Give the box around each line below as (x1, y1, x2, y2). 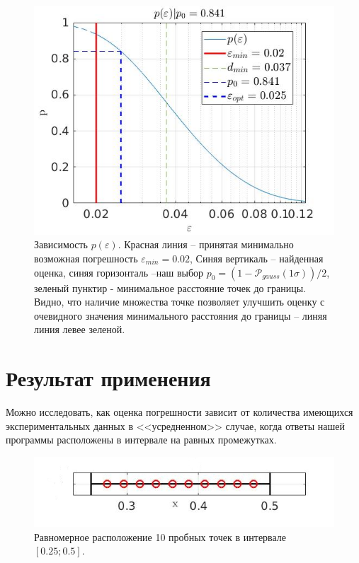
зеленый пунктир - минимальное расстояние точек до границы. (34, 280, 306, 295)
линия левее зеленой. (34, 322, 125, 337)
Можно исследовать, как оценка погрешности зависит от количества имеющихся (6, 405, 353, 419)
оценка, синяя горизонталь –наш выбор (34, 265, 204, 279)
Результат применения (6, 364, 211, 393)
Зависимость (34, 237, 88, 252)
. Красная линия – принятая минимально (118, 237, 294, 252)
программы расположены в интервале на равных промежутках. (6, 432, 277, 447)
